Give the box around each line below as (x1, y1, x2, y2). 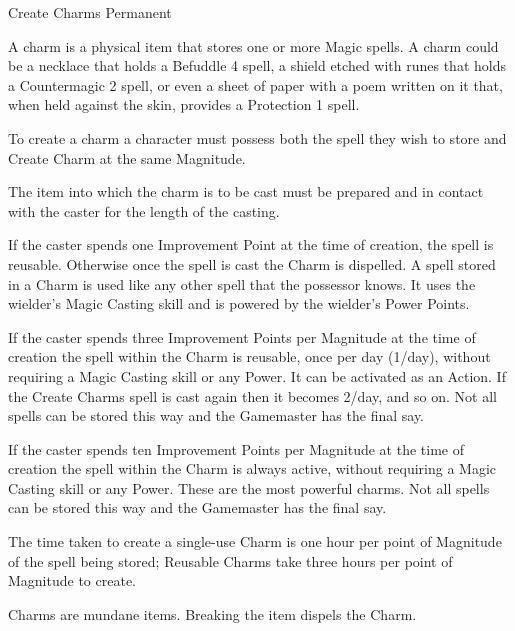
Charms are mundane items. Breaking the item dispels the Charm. (8, 603, 417, 624)
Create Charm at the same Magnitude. (8, 147, 246, 168)
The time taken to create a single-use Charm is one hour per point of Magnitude (8, 531, 502, 552)
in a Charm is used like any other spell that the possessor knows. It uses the (8, 273, 476, 294)
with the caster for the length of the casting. (8, 200, 280, 221)
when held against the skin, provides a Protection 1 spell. (8, 94, 360, 115)
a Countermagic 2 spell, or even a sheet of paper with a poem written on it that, (8, 74, 503, 95)
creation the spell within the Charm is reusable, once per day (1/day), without (8, 346, 491, 367)
